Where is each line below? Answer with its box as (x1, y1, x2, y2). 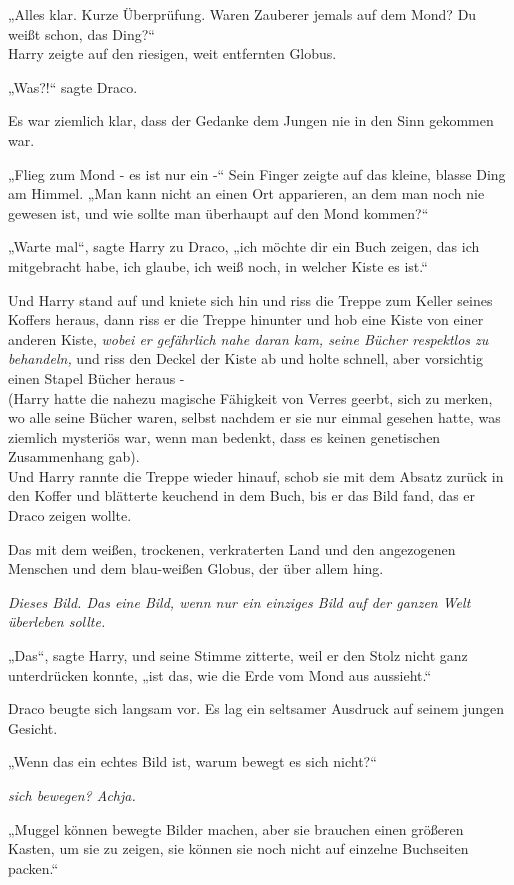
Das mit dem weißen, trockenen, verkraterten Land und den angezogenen (8, 538, 456, 559)
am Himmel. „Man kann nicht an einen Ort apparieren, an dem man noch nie (8, 183, 485, 204)
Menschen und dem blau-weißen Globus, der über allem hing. (8, 558, 384, 579)
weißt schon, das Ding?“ (8, 23, 155, 44)
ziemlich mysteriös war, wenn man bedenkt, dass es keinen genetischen (8, 426, 441, 447)
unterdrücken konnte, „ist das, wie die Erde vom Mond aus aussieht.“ (8, 664, 432, 685)
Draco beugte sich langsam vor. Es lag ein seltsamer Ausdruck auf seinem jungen (8, 698, 505, 719)
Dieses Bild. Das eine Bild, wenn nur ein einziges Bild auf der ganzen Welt (8, 591, 471, 612)
